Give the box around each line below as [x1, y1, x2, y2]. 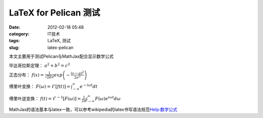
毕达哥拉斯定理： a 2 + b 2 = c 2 [9, 62, 70, 68]
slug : [9, 44, 19, 51]
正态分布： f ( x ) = [9, 72, 44, 78]
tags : [9, 38, 20, 44]
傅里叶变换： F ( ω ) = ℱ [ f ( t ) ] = [9, 83, 71, 89]
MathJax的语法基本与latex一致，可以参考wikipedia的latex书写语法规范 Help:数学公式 [9, 107, 178, 113]
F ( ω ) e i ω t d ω [95, 95, 121, 101]
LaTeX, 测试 [47, 38, 71, 44]
